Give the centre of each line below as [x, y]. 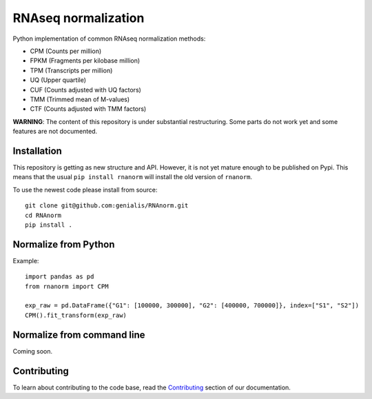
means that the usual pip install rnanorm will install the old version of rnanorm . [133, 177]
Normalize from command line [79, 335]
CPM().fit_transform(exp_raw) [76, 315]
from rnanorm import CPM [67, 286]
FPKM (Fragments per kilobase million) [85, 61]
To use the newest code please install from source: [85, 190]
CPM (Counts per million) [66, 51]
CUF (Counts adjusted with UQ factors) [85, 90]
